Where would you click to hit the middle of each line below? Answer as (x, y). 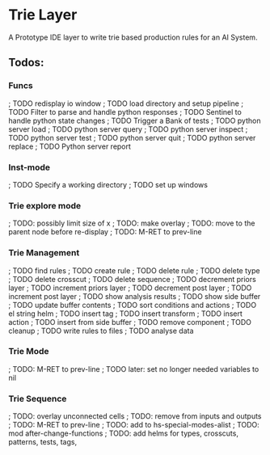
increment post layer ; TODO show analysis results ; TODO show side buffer (135, 296)
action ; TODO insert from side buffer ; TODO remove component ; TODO (130, 322)
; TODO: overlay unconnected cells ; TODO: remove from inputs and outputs (135, 416)
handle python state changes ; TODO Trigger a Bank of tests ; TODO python (135, 120)
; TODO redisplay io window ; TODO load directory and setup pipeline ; (126, 103)
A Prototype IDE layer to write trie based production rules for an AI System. (133, 37)
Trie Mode (29, 352)
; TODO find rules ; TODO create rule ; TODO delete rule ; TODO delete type (134, 270)
